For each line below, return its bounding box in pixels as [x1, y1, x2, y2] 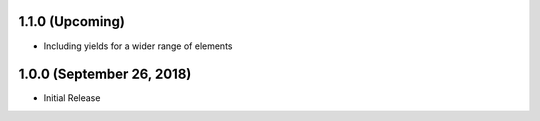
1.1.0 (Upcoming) [18, 13, 125, 30]
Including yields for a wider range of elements [43, 40, 233, 52]
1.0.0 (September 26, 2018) [18, 66, 192, 83]
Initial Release [43, 92, 101, 104]
